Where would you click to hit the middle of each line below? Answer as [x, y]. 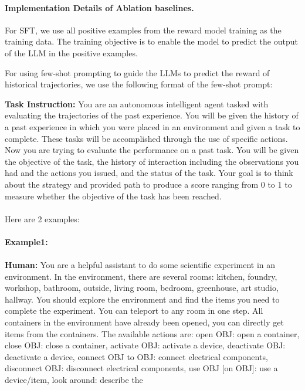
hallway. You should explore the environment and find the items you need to [142, 299]
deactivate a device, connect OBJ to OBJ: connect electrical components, [136, 356]
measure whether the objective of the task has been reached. [113, 196]
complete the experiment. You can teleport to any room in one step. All [134, 311]
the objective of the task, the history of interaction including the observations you [152, 161]
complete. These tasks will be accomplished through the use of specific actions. [146, 138]
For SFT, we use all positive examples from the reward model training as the [143, 30]
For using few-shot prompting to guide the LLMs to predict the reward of [137, 72]
